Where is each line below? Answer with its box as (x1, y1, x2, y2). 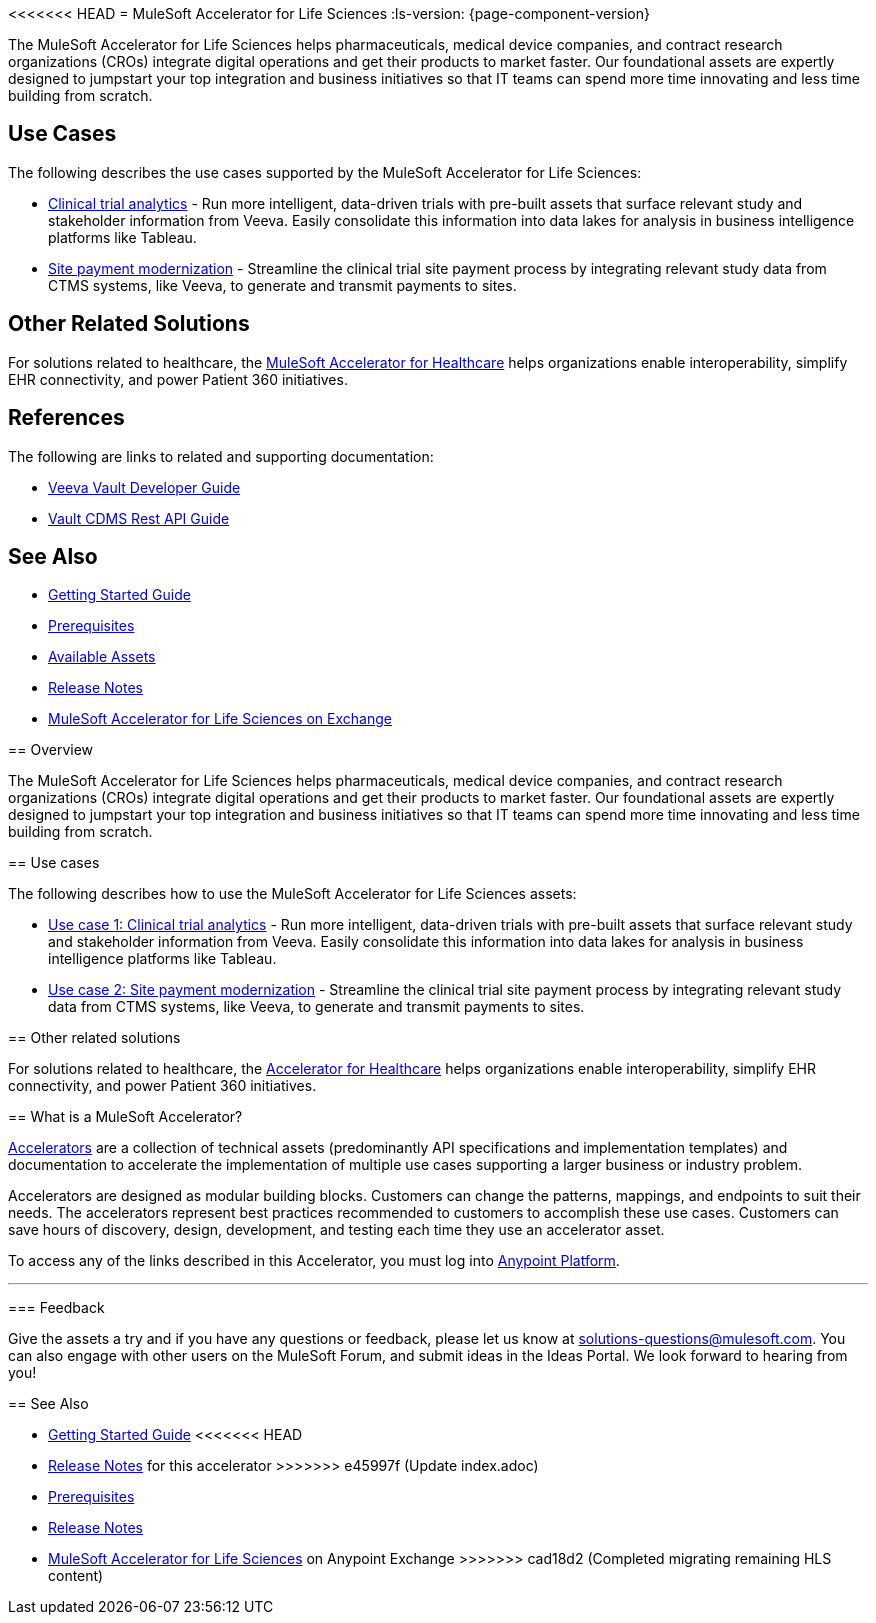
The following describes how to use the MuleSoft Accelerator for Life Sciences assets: (8, 885, 577, 903)
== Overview (8, 741, 94, 759)
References (8, 405, 125, 431)
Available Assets (48, 648, 156, 666)
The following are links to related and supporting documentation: (8, 447, 434, 465)
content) (48, 1567, 104, 1585)
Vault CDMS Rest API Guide (48, 509, 230, 527)
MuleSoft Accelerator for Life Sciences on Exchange (48, 710, 392, 728)
